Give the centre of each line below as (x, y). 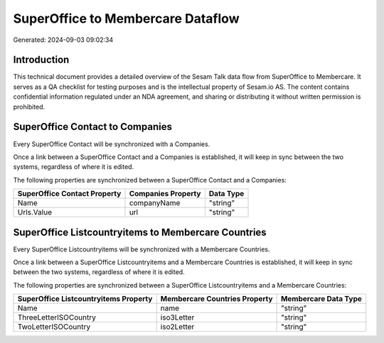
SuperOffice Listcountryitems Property (85, 299)
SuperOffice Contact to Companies (92, 127)
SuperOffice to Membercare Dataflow (126, 18)
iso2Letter (177, 327)
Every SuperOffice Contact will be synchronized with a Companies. (112, 144)
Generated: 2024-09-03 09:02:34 (63, 40)
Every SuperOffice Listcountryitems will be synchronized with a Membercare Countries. (142, 249)
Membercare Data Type (321, 299)
